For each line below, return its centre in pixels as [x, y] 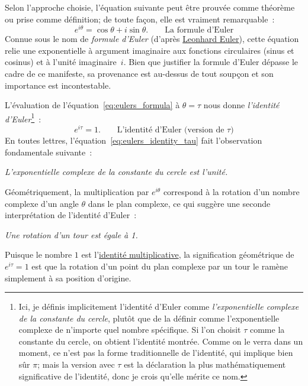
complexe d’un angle [42, 203]
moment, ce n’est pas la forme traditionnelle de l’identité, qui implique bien [156, 353]
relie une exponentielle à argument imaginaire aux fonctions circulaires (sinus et [150, 50]
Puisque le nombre [38, 254]
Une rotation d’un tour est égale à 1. [71, 234]
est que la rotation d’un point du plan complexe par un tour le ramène [160, 266]
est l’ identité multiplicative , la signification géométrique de [188, 254]
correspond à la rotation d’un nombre [231, 191]
